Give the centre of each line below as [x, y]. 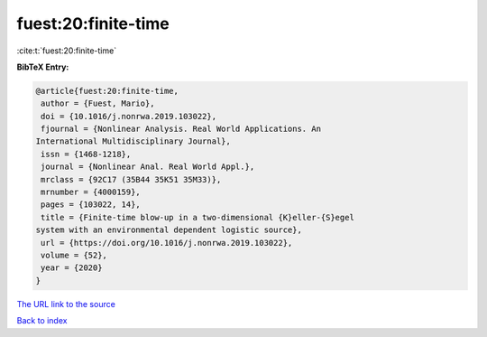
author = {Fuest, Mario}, [98, 103]
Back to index [42, 321]
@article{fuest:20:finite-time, [107, 91]
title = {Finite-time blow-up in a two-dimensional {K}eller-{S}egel [198, 217]
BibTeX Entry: [43, 67]
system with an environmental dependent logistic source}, [169, 230]
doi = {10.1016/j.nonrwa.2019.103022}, [129, 116]
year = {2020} [72, 268]
